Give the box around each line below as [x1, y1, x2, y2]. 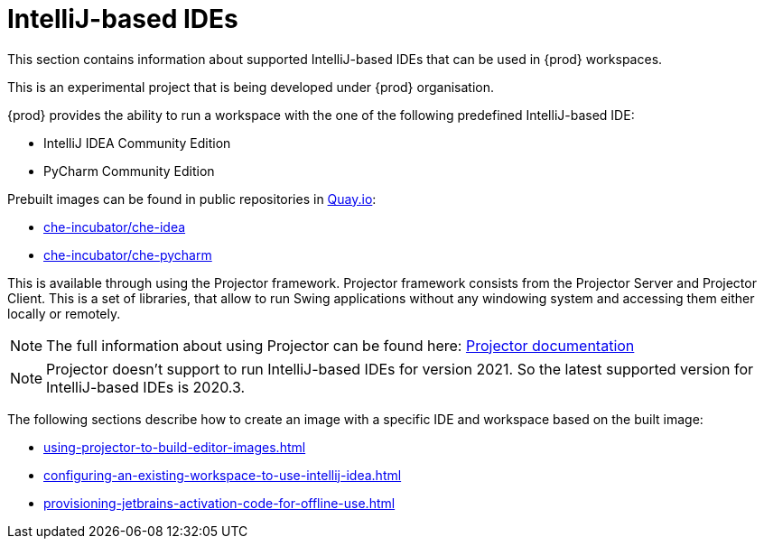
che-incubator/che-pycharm [43, 246, 212, 263]
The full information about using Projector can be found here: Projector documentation [46, 336, 635, 355]
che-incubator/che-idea [43, 218, 186, 235]
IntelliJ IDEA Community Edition [43, 134, 231, 151]
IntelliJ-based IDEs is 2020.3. [46, 377, 246, 396]
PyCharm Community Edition [43, 162, 215, 179]
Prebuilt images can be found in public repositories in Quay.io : [7, 190, 377, 207]
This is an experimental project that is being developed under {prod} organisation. [7, 79, 494, 95]
